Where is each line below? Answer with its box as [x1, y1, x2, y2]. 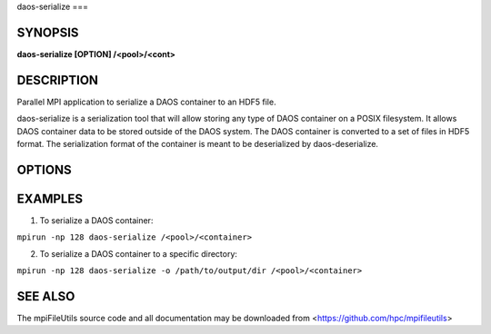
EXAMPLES [16, 191, 84, 206]
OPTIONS [16, 162, 72, 177]
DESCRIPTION [16, 73, 99, 88]
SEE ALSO [16, 289, 75, 304]
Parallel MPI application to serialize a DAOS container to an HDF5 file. [16, 96, 276, 107]
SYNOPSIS [16, 25, 79, 40]
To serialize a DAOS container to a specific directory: [39, 248, 238, 259]
